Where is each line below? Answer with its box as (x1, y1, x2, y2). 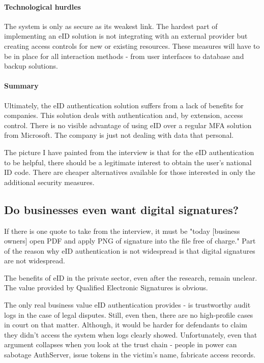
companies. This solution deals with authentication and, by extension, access (4, 110, 243, 120)
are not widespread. (4, 255, 65, 266)
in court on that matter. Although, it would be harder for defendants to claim (4, 319, 247, 330)
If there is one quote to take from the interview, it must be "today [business (4, 225, 240, 236)
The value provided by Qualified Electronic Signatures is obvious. (4, 282, 208, 293)
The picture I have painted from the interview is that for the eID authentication (4, 146, 254, 157)
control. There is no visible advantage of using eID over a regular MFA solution (4, 119, 252, 130)
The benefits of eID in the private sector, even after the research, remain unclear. (4, 272, 257, 283)
